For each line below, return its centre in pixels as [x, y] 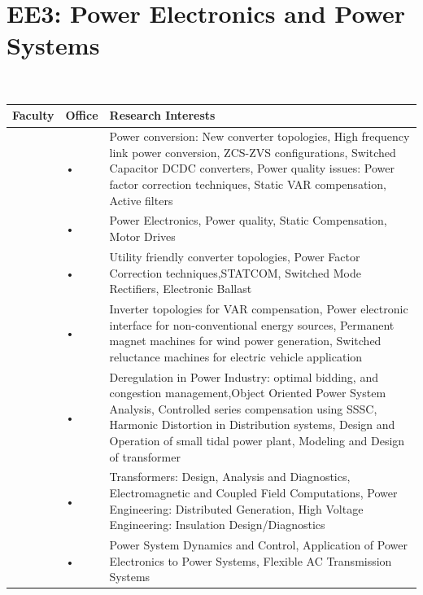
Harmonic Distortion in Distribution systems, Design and [252, 424]
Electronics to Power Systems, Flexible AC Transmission [251, 560]
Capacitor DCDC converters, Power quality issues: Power [252, 168]
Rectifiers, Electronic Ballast [181, 289]
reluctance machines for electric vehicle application [236, 356]
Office [82, 115]
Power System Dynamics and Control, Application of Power [258, 545]
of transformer [145, 456]
